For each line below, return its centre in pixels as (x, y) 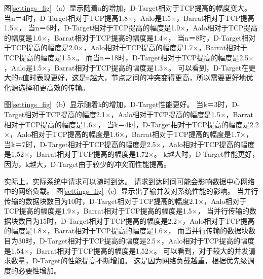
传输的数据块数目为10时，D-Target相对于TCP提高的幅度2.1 (101, 201)
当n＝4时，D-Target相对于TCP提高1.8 (66, 18)
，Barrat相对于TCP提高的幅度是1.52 (89, 250)
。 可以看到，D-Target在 (209, 67)
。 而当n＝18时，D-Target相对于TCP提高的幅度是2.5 (162, 57)
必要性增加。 (39, 270)
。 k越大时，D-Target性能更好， (206, 154)
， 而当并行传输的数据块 (208, 231)
